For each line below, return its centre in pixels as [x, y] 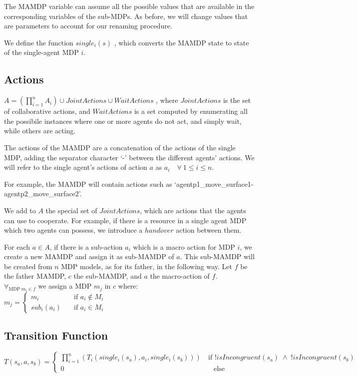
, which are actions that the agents [193, 210]
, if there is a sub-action [86, 246]
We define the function [39, 42]
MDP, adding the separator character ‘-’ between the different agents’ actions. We [129, 157]
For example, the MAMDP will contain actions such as [88, 184]
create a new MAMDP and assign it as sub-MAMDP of [89, 256]
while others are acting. [40, 131]
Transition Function [56, 335]
